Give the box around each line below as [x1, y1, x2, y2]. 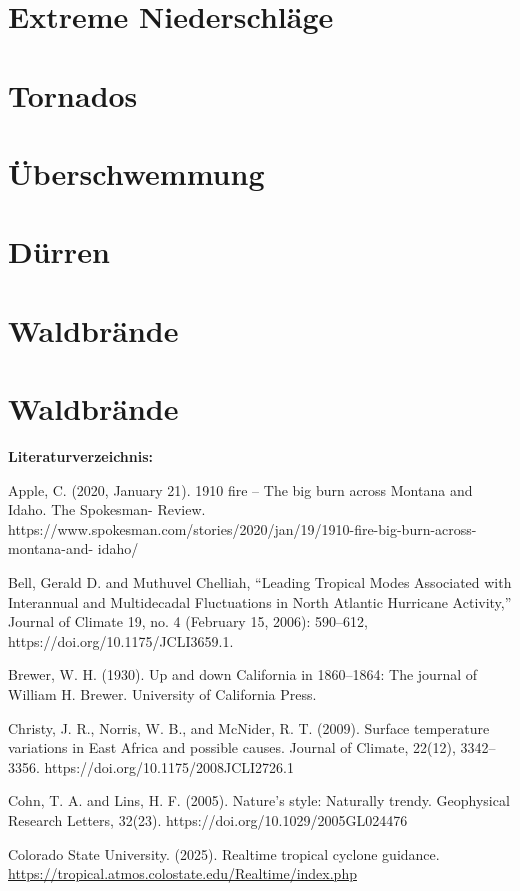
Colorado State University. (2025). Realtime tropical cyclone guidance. [8, 843, 440, 864]
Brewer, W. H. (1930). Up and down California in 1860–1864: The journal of [8, 664, 477, 685]
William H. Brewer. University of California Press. [8, 683, 317, 704]
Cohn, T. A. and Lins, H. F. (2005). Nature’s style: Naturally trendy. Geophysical [8, 790, 510, 811]
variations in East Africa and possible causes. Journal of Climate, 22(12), [8, 737, 456, 758]
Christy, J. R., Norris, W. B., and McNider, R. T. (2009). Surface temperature [8, 717, 490, 738]
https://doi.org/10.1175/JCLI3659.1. [8, 630, 234, 651]
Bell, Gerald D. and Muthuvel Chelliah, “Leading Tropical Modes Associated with [8, 571, 512, 592]
